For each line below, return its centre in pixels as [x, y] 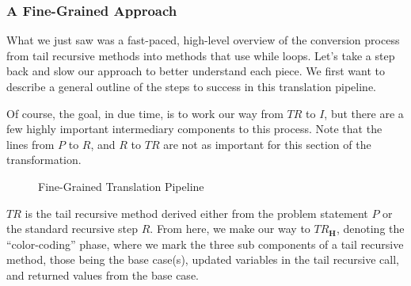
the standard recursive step [72, 229]
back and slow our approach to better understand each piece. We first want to [196, 71]
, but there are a [364, 113]
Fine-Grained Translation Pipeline [121, 186]
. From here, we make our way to [230, 229]
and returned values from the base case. [103, 275]
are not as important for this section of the [267, 144]
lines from [30, 144]
